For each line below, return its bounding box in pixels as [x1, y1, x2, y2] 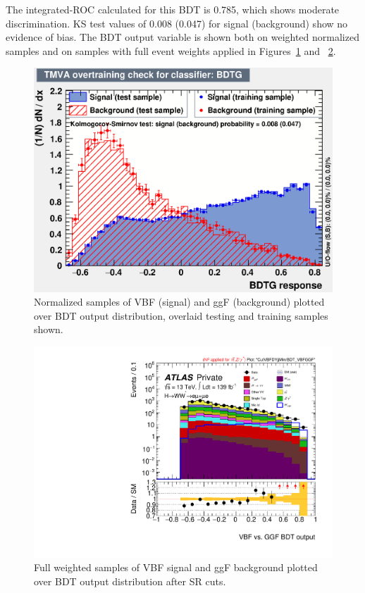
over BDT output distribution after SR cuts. [34, 573, 226, 588]
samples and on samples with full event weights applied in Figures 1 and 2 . [6, 43, 336, 58]
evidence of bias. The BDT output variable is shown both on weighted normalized [6, 30, 359, 44]
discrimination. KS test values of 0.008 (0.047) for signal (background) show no [6, 15, 348, 30]
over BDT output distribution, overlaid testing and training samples [34, 308, 328, 323]
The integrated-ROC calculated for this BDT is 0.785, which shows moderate [6, 2, 340, 16]
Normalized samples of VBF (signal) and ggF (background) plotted [34, 294, 325, 309]
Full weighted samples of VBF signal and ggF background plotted [34, 560, 318, 575]
